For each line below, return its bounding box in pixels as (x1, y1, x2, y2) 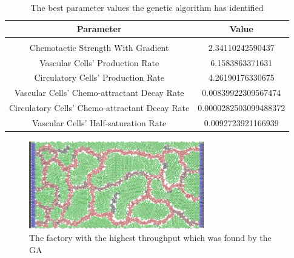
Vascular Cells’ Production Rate (39, 56, 159, 69)
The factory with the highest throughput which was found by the (29, 231, 272, 243)
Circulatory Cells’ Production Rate (34, 71, 164, 84)
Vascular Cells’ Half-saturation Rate (32, 116, 167, 129)
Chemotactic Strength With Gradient (29, 41, 169, 53)
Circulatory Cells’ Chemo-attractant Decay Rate (9, 101, 190, 114)
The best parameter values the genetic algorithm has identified (30, 1, 264, 13)
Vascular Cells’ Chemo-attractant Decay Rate (14, 86, 184, 99)
